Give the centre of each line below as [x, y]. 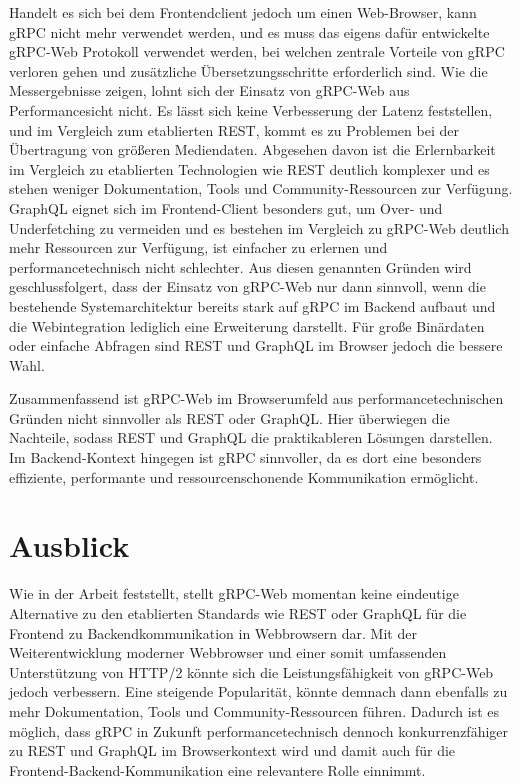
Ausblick [69, 545]
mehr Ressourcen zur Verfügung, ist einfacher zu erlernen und [198, 247]
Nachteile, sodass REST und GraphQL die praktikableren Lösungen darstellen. [251, 437]
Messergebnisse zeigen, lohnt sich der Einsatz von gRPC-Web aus [209, 90]
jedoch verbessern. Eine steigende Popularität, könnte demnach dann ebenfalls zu [258, 691]
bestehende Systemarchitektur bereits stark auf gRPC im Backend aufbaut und [252, 305]
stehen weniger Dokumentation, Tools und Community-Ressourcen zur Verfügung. [261, 188]
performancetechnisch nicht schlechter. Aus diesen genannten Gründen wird [240, 266]
